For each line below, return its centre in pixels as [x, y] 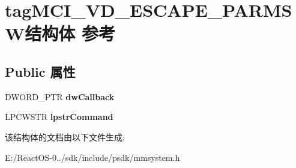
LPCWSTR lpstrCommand [59, 117]
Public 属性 [40, 71]
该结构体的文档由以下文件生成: [65, 136]
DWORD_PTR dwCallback [60, 96]
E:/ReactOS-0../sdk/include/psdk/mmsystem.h [92, 157]
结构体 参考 [70, 33]
